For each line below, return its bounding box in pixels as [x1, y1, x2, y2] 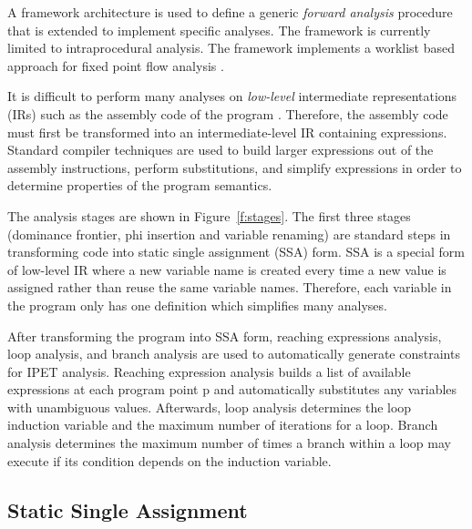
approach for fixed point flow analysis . [7, 56, 224, 75]
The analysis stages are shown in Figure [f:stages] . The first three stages [7, 206, 411, 225]
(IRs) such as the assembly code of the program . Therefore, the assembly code [7, 104, 448, 123]
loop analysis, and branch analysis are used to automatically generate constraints [7, 344, 460, 363]
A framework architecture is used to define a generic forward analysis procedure [7, 3, 453, 21]
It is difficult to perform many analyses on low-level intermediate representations [7, 86, 457, 106]
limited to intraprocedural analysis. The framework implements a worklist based [7, 38, 456, 57]
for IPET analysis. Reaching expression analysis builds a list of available [7, 361, 411, 381]
